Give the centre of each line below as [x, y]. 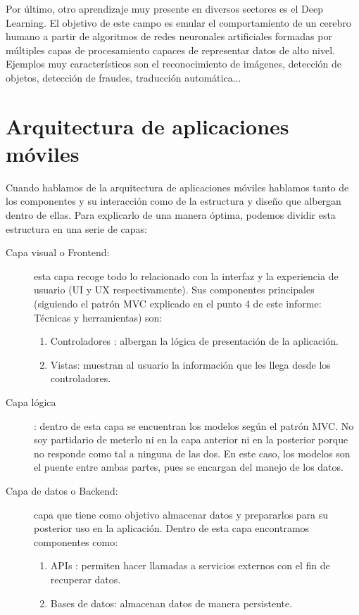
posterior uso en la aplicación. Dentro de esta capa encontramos [172, 528]
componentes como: [76, 541]
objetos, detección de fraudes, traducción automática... [124, 77]
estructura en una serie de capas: [76, 228]
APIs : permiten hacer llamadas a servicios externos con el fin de [190, 565]
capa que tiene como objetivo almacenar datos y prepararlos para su [181, 514]
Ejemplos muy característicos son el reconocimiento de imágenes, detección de [174, 64]
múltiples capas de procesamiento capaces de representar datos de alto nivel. [171, 50]
